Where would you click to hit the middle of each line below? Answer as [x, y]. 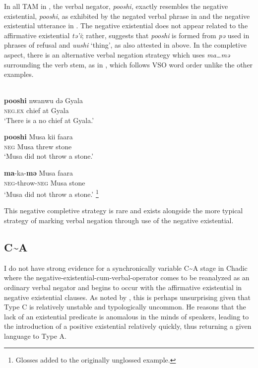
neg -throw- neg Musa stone [45, 182]
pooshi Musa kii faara [38, 137]
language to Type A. [35, 336]
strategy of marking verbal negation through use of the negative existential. [119, 220]
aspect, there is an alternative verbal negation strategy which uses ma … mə [117, 54]
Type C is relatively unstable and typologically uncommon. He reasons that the [125, 307]
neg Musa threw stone [38, 146]
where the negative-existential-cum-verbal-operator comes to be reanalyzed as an [127, 277]
